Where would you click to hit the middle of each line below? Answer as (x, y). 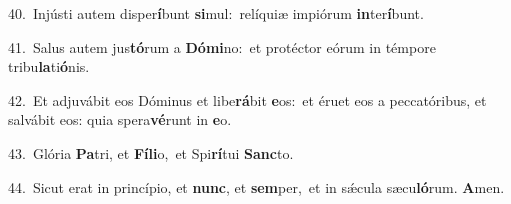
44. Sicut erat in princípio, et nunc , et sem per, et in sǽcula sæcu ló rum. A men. (256, 186)
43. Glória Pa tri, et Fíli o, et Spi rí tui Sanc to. (151, 152)
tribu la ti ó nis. (49, 66)
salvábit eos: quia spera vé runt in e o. (120, 119)
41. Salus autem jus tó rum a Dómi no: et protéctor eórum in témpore (222, 46)
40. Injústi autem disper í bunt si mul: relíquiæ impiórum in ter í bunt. (216, 13)
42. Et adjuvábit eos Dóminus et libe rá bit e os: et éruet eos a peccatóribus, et (247, 99)
